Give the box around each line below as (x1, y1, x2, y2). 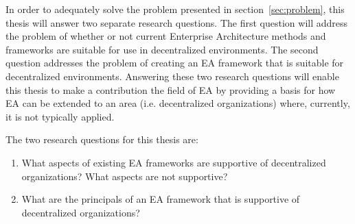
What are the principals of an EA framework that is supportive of (21, 192, 300, 206)
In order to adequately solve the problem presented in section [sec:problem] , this (5, 2, 345, 16)
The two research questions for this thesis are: (5, 132, 198, 147)
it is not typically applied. (5, 109, 115, 123)
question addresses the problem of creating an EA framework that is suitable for (5, 55, 344, 70)
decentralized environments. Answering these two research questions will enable (5, 69, 339, 83)
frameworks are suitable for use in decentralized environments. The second (5, 42, 319, 56)
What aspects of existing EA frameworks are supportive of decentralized (21, 155, 326, 169)
